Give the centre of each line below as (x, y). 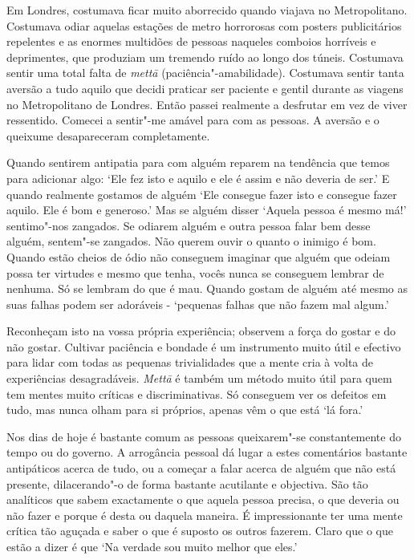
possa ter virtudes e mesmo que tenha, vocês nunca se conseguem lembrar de (195, 272)
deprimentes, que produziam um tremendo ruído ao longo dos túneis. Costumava (205, 57)
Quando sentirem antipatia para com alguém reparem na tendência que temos (198, 162)
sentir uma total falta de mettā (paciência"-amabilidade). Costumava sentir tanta (205, 73)
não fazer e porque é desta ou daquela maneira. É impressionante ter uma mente (205, 515)
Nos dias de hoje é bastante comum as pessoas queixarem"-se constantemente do (204, 436)
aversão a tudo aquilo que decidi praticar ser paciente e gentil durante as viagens (205, 88)
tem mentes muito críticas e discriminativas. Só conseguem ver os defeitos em (197, 394)
